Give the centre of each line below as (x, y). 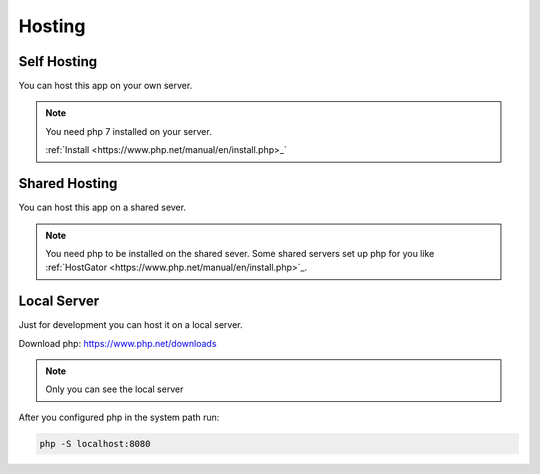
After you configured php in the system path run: (119, 417)
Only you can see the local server (114, 389)
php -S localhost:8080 (95, 443)
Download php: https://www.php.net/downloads (117, 343)
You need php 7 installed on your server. (128, 131)
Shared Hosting (68, 183)
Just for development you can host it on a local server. (130, 325)
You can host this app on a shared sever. (102, 207)
